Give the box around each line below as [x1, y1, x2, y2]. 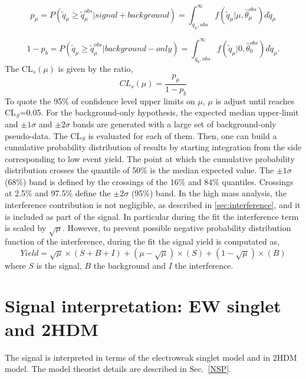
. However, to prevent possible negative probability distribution [62, 222, 291, 234]
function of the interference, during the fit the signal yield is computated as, [5, 235, 279, 248]
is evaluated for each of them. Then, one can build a [88, 129, 277, 141]
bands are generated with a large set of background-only [73, 117, 277, 130]
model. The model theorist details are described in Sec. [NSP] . [5, 362, 232, 375]
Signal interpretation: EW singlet [5, 294, 281, 318]
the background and [93, 259, 166, 271]
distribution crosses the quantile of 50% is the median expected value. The [5, 164, 274, 176]
